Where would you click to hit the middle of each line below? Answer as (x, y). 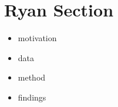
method (32, 77)
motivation (37, 38)
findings (32, 97)
